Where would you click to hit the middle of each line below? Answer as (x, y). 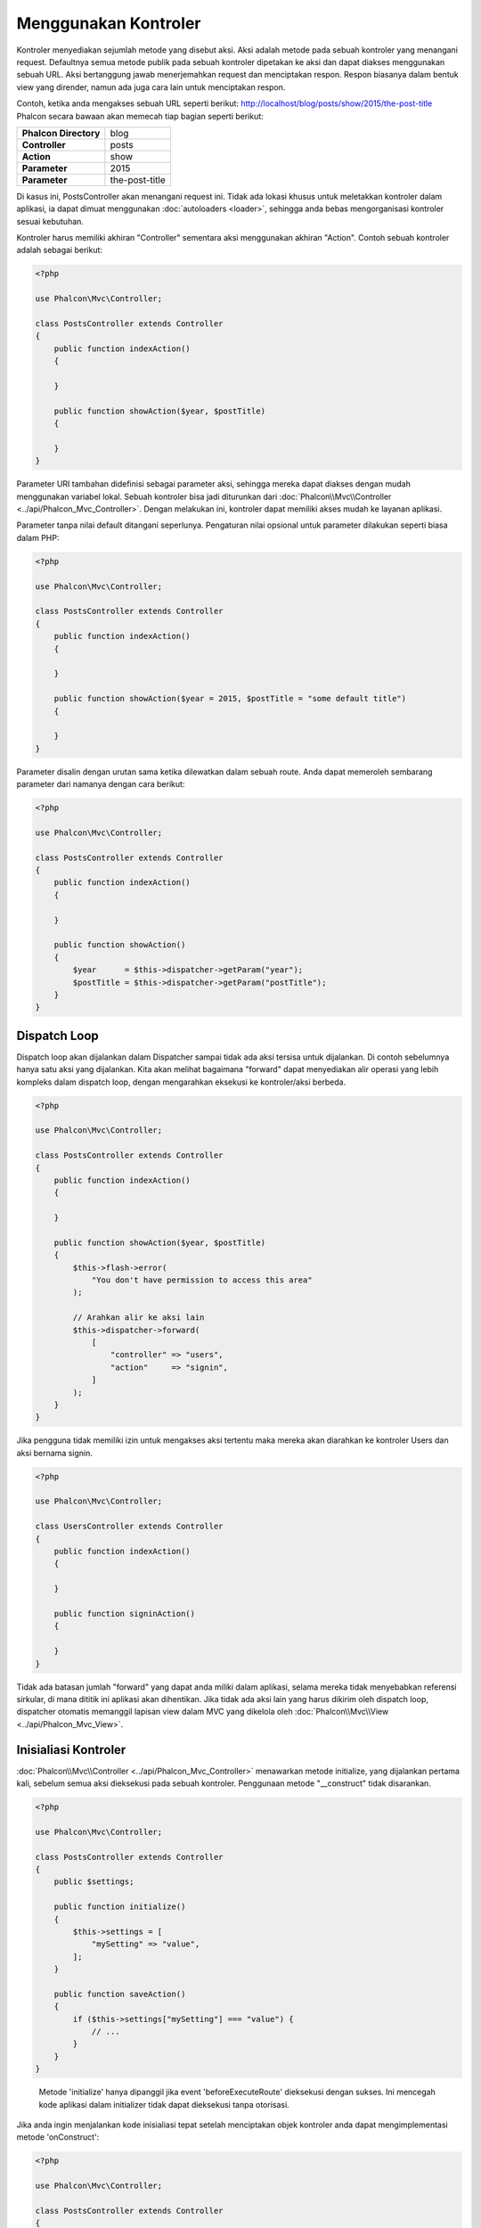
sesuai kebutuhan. (50, 221)
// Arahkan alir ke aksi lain (139, 1318)
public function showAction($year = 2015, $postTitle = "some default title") (230, 699)
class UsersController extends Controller (129, 1527)
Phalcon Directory (61, 133)
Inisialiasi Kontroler (71, 1750)
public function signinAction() (125, 1614)
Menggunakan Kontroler (109, 23)
